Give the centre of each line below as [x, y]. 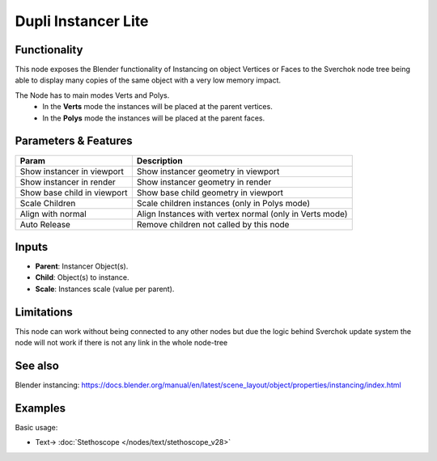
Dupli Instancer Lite [82, 21]
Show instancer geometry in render [204, 182]
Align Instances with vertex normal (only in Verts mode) [242, 214]
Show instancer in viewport [72, 171]
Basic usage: [36, 427]
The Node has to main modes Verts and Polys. [92, 95]
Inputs [32, 247]
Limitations [44, 312]
